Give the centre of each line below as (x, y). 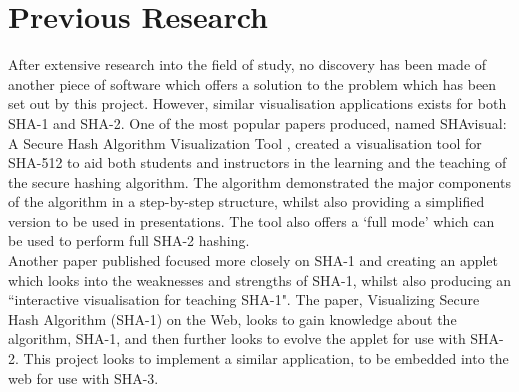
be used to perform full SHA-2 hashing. (129, 240)
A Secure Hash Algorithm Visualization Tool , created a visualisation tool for (245, 142)
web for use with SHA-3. (83, 377)
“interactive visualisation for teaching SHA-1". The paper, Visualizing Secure (244, 299)
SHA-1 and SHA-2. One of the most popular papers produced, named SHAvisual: (257, 122)
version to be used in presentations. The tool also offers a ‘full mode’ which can (251, 220)
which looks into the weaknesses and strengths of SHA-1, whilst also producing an (260, 279)
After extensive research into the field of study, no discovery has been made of (247, 64)
